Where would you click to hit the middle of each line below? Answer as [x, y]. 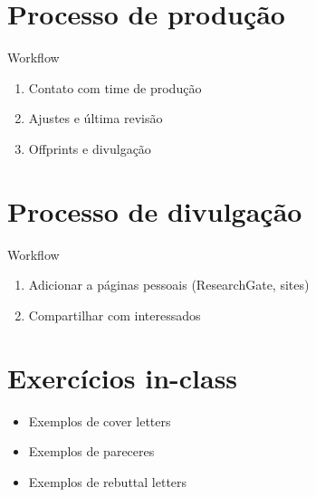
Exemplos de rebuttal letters [108, 481]
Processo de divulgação [155, 210]
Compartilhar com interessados [115, 315]
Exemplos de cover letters [100, 421]
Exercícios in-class [123, 377]
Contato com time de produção [115, 87]
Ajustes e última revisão [96, 118]
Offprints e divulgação [90, 148]
